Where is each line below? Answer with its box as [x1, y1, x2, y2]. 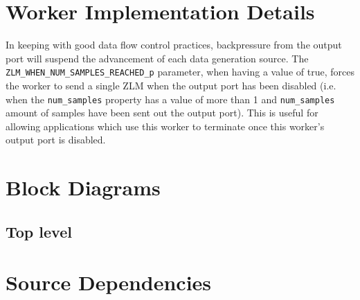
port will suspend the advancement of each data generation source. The [6, 51, 309, 65]
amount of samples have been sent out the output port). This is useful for [6, 105, 318, 120]
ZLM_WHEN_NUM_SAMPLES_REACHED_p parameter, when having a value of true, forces [6, 64, 354, 79]
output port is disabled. [6, 132, 106, 147]
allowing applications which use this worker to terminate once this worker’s [6, 118, 325, 133]
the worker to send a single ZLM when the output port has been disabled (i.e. [6, 78, 336, 92]
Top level [6, 220, 72, 242]
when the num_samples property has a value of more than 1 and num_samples [6, 91, 335, 106]
